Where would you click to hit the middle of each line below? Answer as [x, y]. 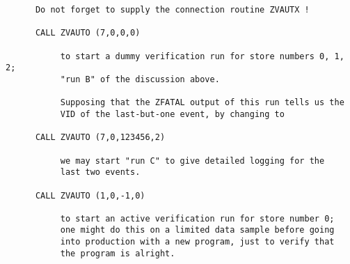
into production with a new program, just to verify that [197, 242]
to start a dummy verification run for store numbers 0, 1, [202, 56]
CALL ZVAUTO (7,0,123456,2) [100, 138]
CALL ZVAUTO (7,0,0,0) [88, 33]
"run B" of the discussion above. [140, 79]
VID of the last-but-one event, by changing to [172, 114]
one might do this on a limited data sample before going [197, 230]
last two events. [100, 172]
